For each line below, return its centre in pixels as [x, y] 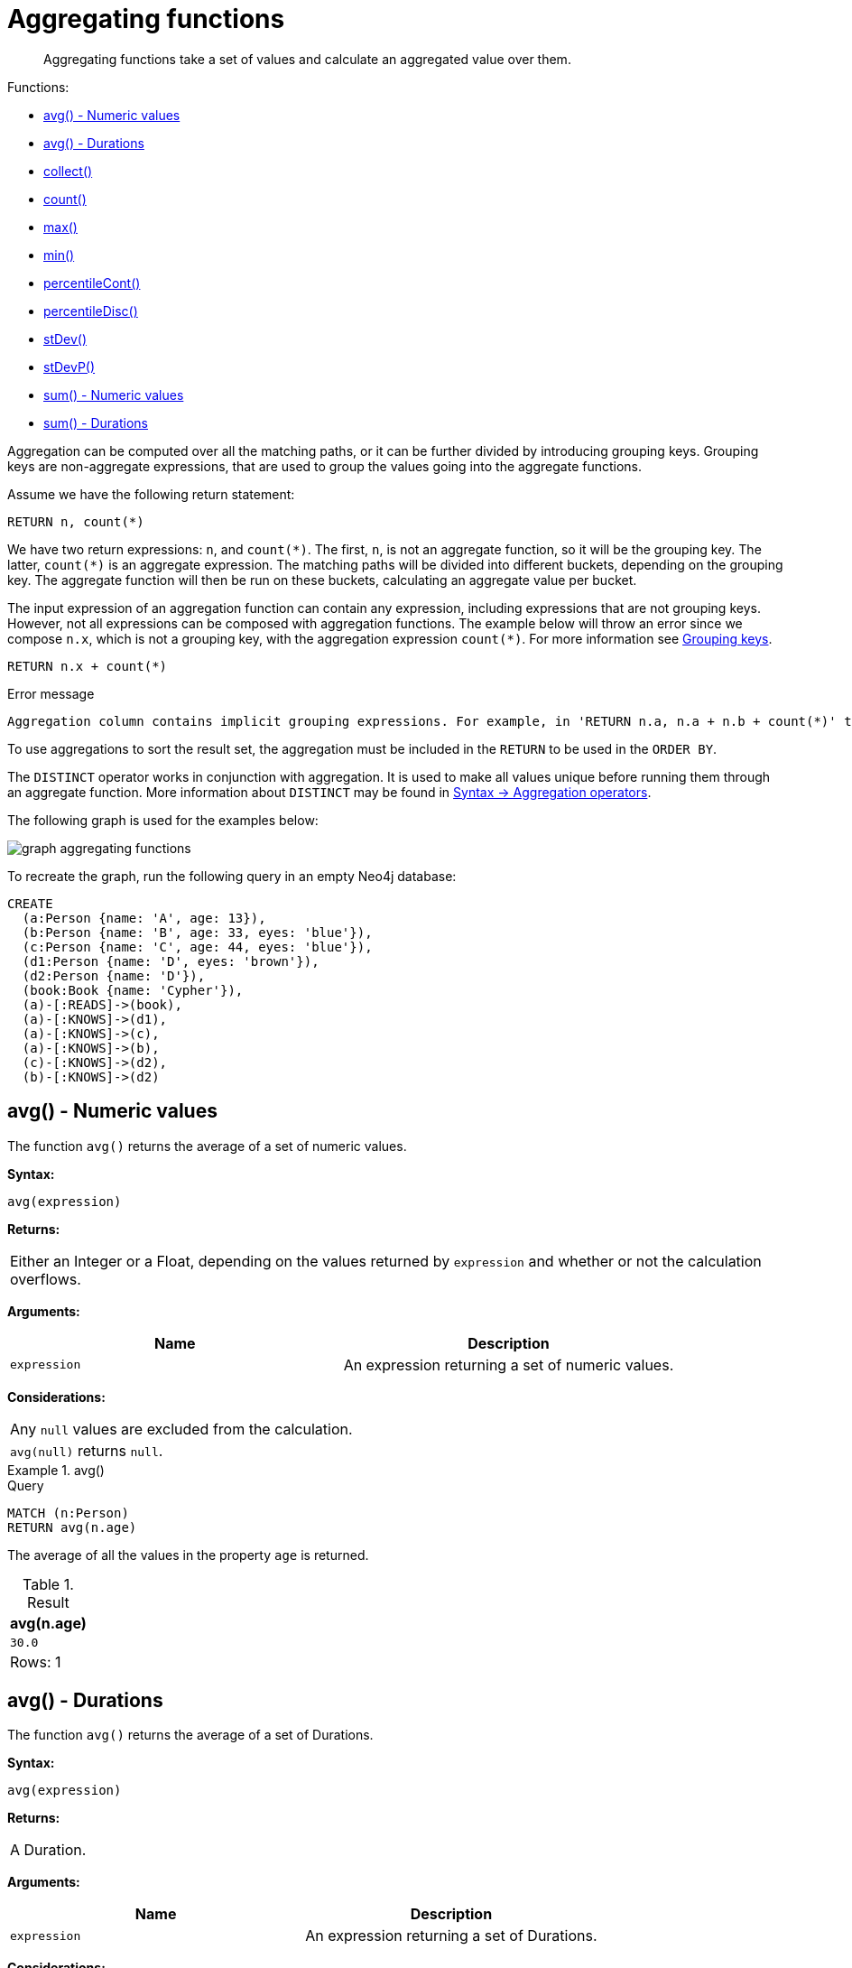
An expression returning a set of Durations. [451, 1936]
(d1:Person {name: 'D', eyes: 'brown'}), [171, 961]
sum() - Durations [96, 422]
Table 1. [48, 1584]
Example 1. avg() [56, 1470]
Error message [51, 693]
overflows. [46, 1279]
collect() [68, 171]
